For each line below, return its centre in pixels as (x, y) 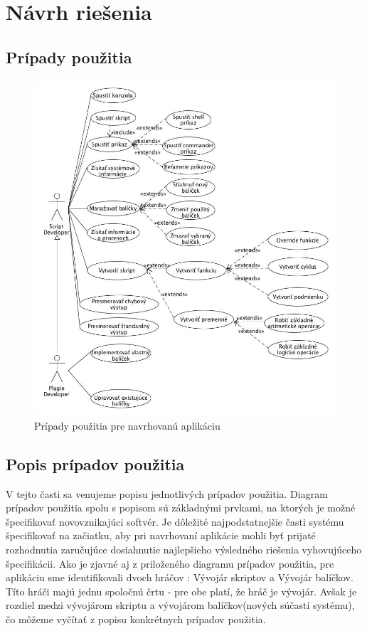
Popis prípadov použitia (95, 463)
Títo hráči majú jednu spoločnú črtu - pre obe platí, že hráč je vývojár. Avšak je (181, 591)
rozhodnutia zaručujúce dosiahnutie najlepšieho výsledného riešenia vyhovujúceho (184, 550)
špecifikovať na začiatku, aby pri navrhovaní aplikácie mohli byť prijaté (161, 535)
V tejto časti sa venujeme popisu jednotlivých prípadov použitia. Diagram (167, 493)
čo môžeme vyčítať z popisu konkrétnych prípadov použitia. (136, 619)
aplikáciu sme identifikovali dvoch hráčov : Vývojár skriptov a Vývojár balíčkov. (180, 577)
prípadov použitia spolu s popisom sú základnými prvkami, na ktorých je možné (181, 508)
